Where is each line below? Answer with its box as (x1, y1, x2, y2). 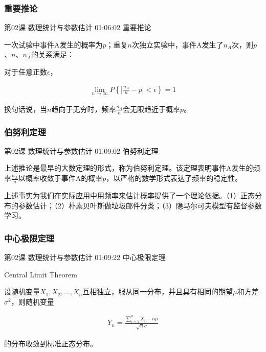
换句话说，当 (4, 103, 47, 114)
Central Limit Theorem (4, 269, 77, 279)
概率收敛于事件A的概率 (25, 173, 103, 183)
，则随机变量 (11, 296, 54, 307)
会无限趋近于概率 (123, 103, 181, 114)
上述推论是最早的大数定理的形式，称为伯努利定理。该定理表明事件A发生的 (4, 162, 253, 173)
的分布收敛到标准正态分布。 (4, 338, 97, 349)
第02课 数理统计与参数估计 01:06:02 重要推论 (4, 22, 151, 33)
